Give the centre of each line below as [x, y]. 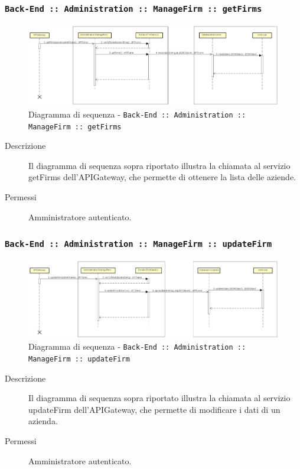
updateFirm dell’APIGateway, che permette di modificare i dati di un [154, 409]
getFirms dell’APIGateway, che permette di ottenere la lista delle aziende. [162, 177]
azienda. [43, 421]
